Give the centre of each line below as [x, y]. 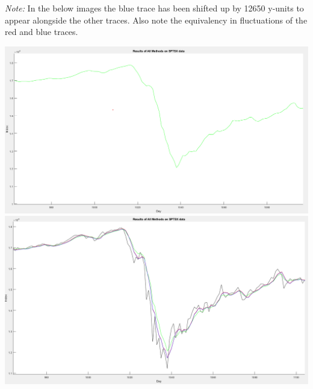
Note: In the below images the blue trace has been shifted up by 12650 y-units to [154, 8]
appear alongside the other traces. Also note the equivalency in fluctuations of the [156, 20]
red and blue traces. [42, 32]
